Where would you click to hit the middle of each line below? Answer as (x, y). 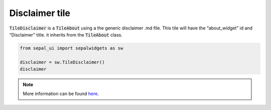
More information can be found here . (61, 94)
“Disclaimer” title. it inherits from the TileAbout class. (66, 34)
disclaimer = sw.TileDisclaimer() (62, 62)
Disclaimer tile (40, 13)
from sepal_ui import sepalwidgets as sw (72, 48)
